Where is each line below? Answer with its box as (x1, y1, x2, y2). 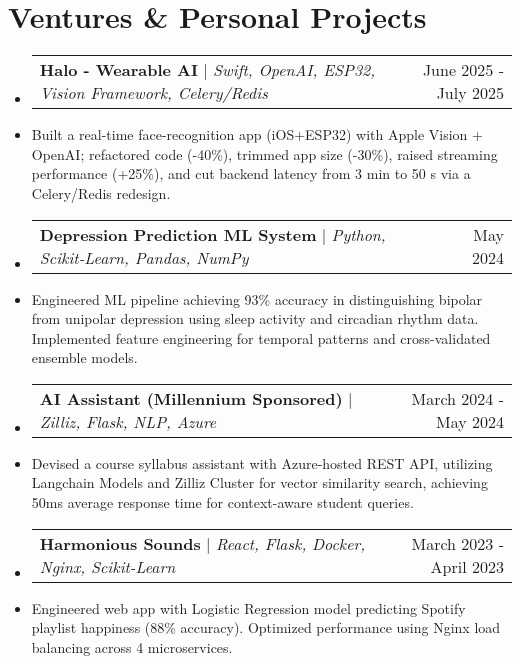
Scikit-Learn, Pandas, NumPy (39, 245, 249, 269)
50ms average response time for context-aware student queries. (31, 492, 414, 513)
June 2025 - (422, 58, 504, 82)
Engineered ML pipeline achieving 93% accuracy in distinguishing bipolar (31, 288, 483, 309)
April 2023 (430, 554, 504, 578)
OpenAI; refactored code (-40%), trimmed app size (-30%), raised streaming (31, 143, 498, 164)
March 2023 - (411, 531, 504, 555)
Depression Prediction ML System (39, 222, 317, 246)
